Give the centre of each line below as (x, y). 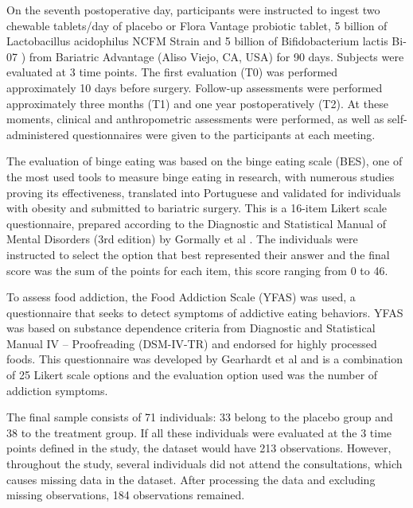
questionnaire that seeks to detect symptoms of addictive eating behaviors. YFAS (205, 312)
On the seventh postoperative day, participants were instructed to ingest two (193, 10)
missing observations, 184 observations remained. (126, 495)
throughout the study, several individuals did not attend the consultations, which (205, 464)
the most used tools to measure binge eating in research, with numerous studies (201, 176)
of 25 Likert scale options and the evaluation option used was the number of (192, 375)
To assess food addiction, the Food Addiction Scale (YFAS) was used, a (181, 297)
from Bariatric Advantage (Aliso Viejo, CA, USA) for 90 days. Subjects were (216, 56)
